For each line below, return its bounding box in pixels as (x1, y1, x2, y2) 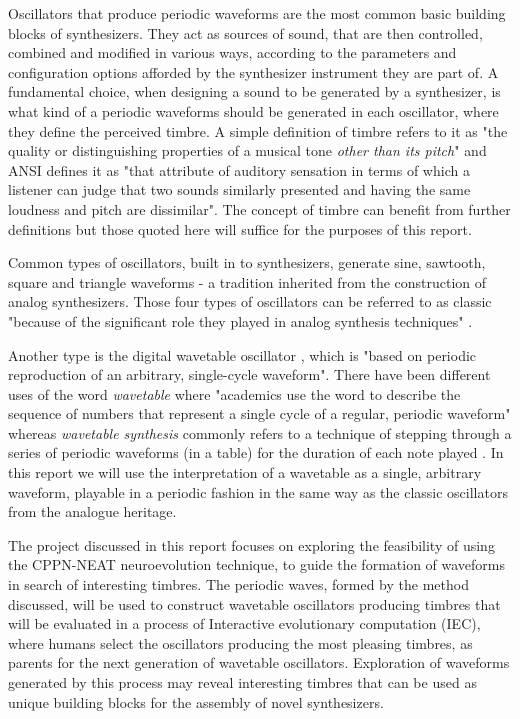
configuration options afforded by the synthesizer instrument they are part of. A (8, 61, 499, 82)
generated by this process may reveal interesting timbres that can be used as (8, 672, 477, 692)
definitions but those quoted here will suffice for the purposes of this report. (8, 218, 472, 239)
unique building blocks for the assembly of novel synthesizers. (8, 691, 384, 712)
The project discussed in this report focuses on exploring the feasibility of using (8, 534, 495, 555)
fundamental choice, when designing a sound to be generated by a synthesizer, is (8, 81, 501, 102)
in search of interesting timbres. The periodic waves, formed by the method (8, 574, 469, 595)
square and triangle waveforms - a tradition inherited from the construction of (8, 271, 487, 292)
